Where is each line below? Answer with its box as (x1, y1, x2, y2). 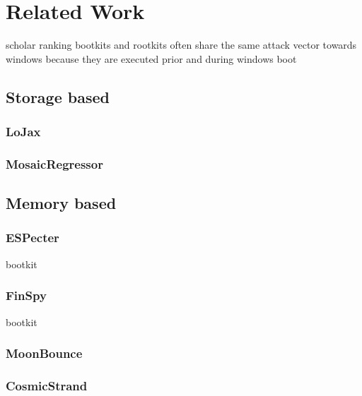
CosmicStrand (6, 376, 88, 394)
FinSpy (6, 287, 47, 304)
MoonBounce (6, 344, 83, 362)
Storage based (6, 85, 110, 107)
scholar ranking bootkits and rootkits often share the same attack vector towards (6, 37, 357, 52)
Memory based (6, 192, 117, 214)
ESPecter (6, 229, 59, 246)
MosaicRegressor (6, 155, 103, 172)
